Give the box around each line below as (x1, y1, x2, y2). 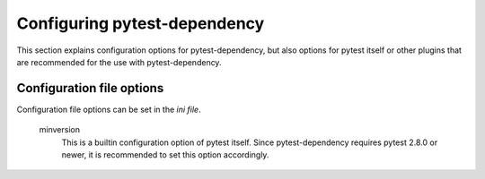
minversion (39, 124, 81, 135)
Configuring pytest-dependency (16, 13, 265, 33)
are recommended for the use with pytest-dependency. (16, 56, 222, 67)
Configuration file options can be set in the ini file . (16, 104, 201, 115)
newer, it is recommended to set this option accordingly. (61, 149, 269, 160)
